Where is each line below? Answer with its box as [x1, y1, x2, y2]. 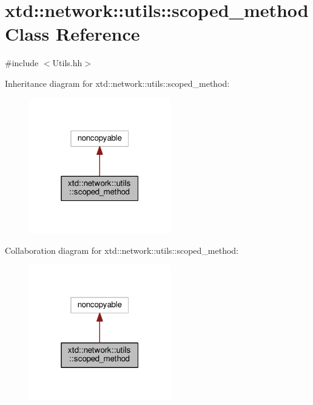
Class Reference [5, 21, 140, 46]
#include [5, 56, 39, 69]
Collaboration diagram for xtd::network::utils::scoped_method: [5, 243, 238, 256]
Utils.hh [52, 56, 82, 69]
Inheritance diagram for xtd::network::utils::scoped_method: [5, 77, 230, 89]
